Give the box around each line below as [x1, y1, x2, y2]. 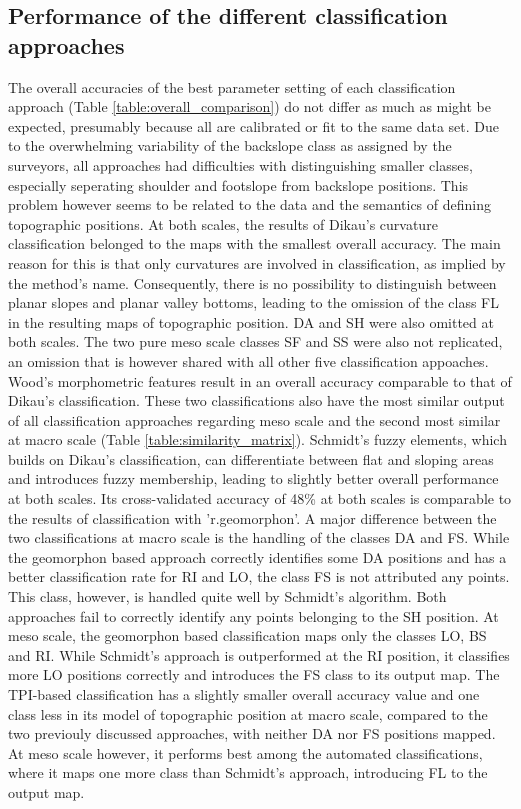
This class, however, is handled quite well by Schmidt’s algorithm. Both [8, 586, 447, 607]
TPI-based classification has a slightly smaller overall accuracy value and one [8, 684, 480, 704]
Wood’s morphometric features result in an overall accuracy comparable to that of [8, 370, 512, 391]
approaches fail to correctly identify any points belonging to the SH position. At [8, 605, 499, 626]
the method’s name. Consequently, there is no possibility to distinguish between [8, 272, 497, 293]
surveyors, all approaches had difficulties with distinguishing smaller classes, [8, 154, 473, 175]
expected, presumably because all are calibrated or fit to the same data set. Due [8, 115, 500, 136]
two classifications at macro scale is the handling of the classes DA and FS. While [8, 527, 510, 548]
